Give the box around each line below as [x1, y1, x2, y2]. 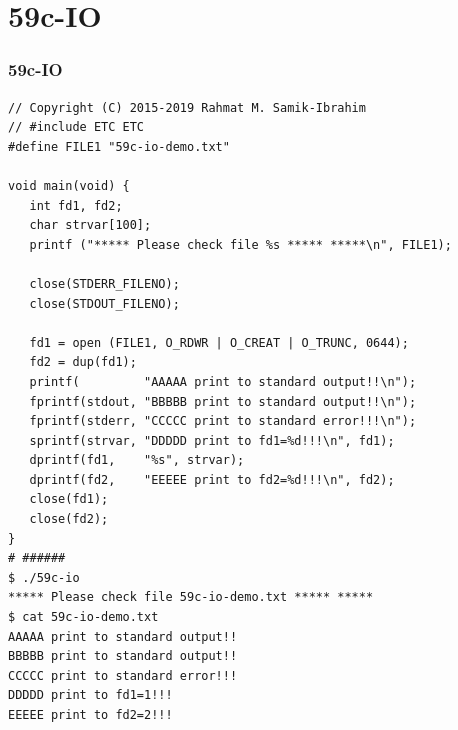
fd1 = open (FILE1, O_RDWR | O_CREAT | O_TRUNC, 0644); [29, 335, 409, 350]
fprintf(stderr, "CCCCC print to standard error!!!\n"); [29, 414, 417, 429]
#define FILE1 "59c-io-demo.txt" [8, 139, 230, 154]
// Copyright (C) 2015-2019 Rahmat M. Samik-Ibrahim [8, 100, 366, 115]
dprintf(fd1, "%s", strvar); [29, 453, 245, 468]
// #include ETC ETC [8, 120, 145, 135]
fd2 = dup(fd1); [29, 355, 137, 370]
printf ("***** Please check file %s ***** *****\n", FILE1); [29, 237, 452, 252]
